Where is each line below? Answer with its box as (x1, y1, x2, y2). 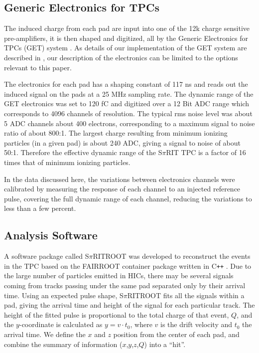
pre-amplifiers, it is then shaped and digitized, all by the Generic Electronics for (4, 32, 249, 43)
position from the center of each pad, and (113, 329, 240, 339)
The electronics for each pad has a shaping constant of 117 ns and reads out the (4, 79, 248, 89)
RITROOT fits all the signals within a (127, 290, 245, 300)
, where (130, 319, 152, 330)
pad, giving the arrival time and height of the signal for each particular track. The (4, 300, 255, 310)
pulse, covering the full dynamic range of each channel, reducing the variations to (4, 193, 252, 203)
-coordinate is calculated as (19, 319, 103, 330)
